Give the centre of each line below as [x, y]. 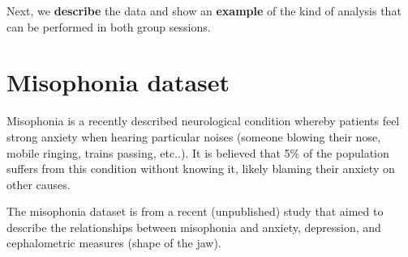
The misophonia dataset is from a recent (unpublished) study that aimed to [195, 211]
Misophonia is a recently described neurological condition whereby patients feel [203, 121]
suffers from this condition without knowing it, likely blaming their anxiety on [201, 169]
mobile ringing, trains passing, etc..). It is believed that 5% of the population [198, 152]
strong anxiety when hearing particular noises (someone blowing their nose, [194, 136]
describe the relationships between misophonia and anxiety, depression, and [194, 227]
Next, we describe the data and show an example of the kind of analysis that [204, 11]
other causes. [39, 184]
